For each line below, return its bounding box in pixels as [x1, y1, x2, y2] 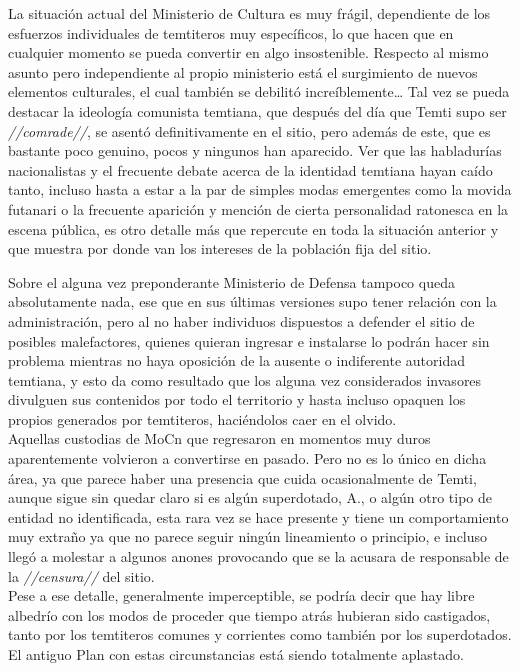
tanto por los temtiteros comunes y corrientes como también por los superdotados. [8, 624, 512, 645]
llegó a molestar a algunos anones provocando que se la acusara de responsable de [8, 546, 509, 567]
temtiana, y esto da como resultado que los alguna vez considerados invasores [8, 369, 482, 390]
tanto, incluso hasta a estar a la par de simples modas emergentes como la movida [8, 179, 512, 200]
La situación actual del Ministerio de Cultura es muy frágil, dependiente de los [8, 3, 491, 23]
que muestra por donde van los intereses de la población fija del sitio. [8, 238, 432, 259]
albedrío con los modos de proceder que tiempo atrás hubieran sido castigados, [8, 604, 491, 625]
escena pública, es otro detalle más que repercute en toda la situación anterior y [8, 218, 499, 239]
